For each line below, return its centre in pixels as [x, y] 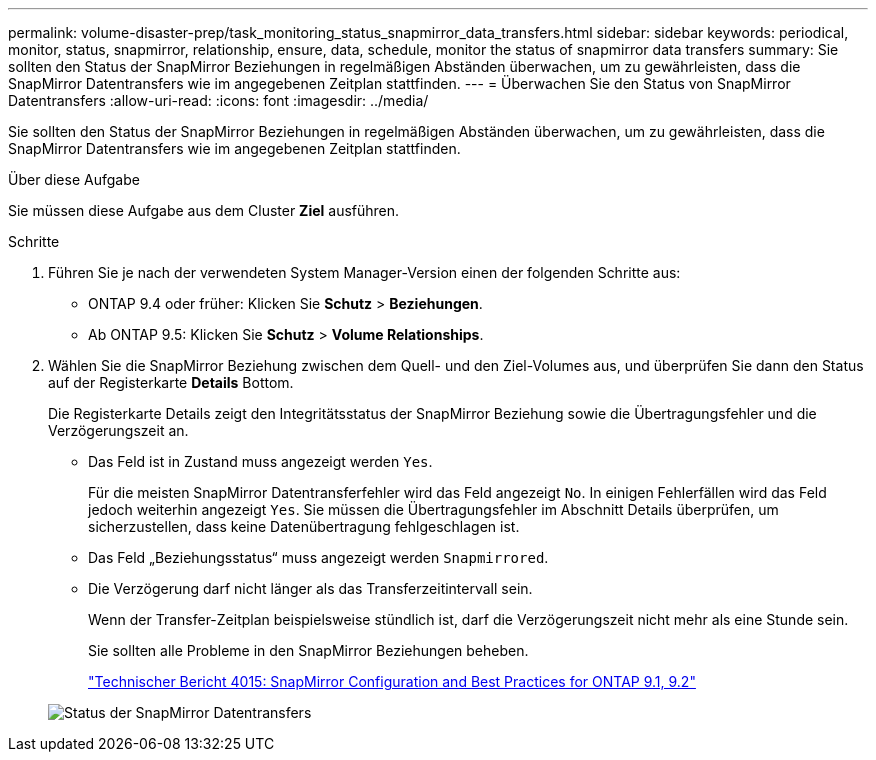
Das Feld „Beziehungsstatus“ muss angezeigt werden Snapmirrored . [318, 557]
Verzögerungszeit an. [118, 430]
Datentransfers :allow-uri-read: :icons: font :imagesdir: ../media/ [218, 100]
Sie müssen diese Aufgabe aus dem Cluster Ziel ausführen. [204, 210]
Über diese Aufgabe [74, 179]
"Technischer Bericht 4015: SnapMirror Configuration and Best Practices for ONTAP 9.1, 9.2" [392, 681]
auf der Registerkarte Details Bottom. [171, 382]
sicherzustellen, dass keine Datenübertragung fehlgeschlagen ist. [304, 526]
